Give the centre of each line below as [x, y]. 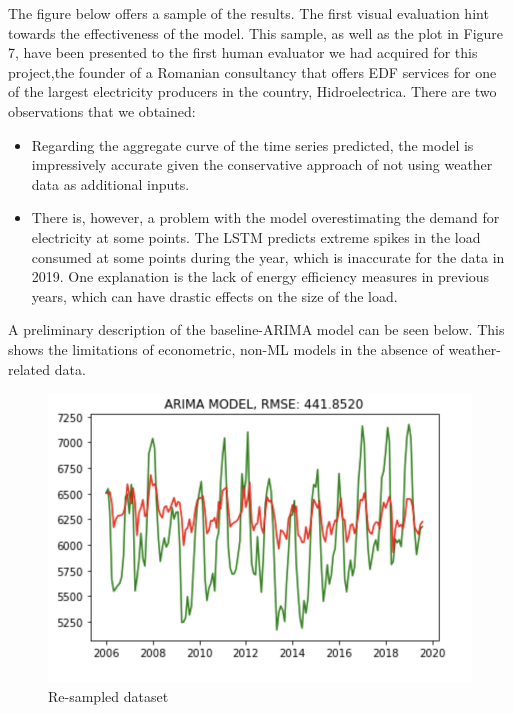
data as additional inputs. [110, 183]
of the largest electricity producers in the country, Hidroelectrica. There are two [252, 91]
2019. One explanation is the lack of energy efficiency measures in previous [260, 276]
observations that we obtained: [102, 110]
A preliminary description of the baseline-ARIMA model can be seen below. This [256, 329]
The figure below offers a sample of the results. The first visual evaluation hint [248, 13]
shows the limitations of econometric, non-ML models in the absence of [226, 348]
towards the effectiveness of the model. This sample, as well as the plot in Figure [256, 32]
